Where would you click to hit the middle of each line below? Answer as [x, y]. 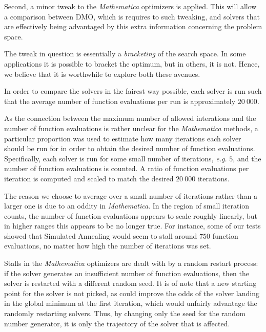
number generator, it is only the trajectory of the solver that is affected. [117, 323]
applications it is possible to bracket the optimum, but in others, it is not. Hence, [132, 63]
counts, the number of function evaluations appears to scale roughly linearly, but [131, 215]
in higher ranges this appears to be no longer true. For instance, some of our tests [132, 226]
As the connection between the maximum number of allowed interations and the [130, 118]
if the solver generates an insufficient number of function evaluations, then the [127, 273]
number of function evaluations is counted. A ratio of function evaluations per [127, 168]
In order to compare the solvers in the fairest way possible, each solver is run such [133, 91]
